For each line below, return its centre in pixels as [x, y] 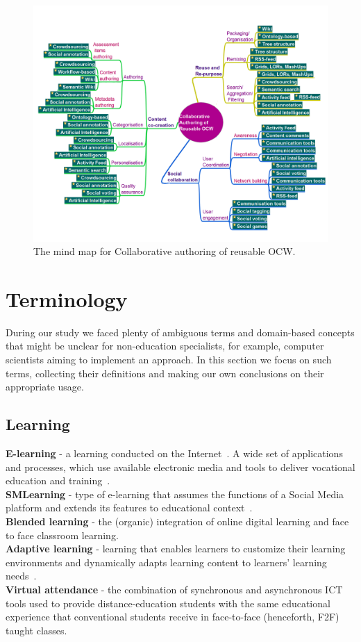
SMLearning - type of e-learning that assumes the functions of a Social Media [175, 494]
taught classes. [36, 630]
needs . [21, 576]
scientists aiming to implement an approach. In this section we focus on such [169, 360]
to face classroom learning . [62, 535]
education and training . [58, 480]
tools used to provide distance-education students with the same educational [168, 603]
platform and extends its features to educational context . [129, 508]
